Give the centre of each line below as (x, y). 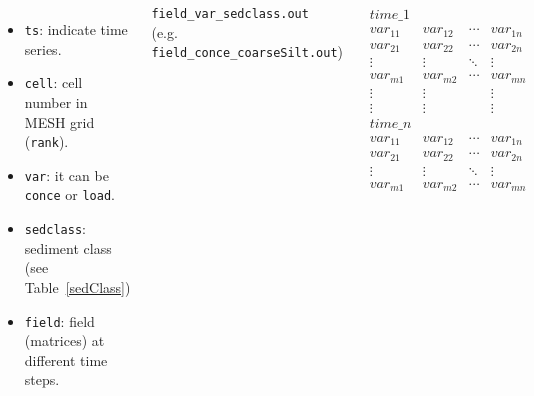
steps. (42, 379)
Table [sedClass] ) (77, 286)
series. (43, 48)
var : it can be (66, 174)
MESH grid (59, 121)
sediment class (68, 247)
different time (66, 359)
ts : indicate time (76, 29)
